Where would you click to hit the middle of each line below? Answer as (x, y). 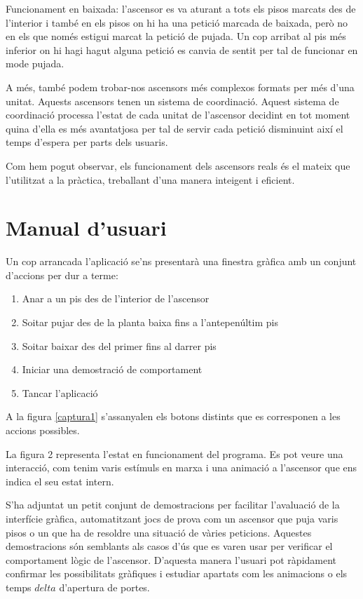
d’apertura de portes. (104, 587)
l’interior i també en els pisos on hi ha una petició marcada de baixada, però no (177, 22)
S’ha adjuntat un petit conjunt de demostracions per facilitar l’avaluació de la (173, 505)
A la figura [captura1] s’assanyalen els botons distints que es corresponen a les (173, 416)
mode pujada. (35, 63)
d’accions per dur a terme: (62, 275)
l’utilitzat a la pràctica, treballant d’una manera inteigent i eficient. (150, 179)
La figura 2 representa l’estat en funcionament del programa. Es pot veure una (174, 453)
